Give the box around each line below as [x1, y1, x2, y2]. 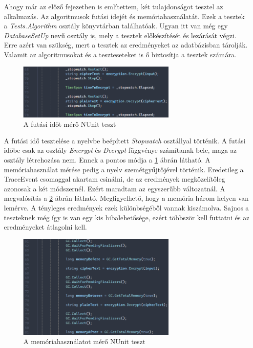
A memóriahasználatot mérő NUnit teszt [23, 336, 146, 347]
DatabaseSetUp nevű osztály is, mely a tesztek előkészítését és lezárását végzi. [4, 30, 236, 40]
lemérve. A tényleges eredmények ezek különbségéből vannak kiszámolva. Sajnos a [4, 202, 249, 212]
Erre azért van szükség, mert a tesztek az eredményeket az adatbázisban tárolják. [4, 40, 248, 50]
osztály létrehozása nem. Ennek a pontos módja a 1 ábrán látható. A [4, 154, 211, 164]
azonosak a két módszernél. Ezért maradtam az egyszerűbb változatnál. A [4, 183, 225, 193]
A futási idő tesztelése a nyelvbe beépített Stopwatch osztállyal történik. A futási [4, 135, 246, 145]
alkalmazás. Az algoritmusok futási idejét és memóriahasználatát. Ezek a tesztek [4, 11, 245, 21]
